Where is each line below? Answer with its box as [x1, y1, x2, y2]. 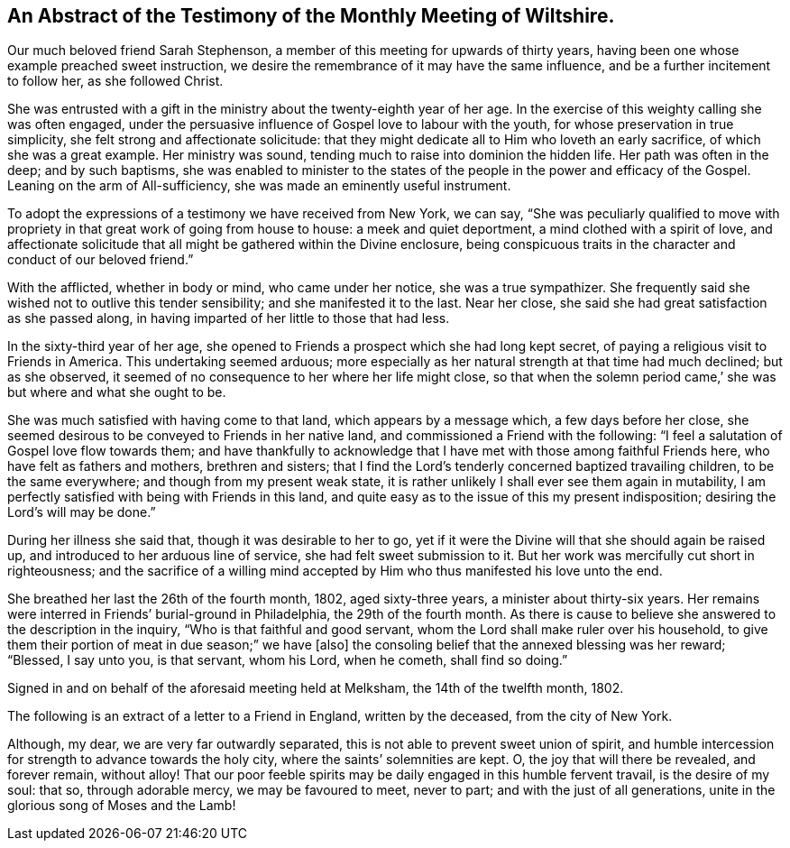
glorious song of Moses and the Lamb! [7, 797, 236, 814]
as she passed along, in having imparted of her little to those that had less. [7, 310, 450, 327]
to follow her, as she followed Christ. [7, 73, 224, 89]
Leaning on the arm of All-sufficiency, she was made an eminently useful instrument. [7, 178, 511, 194]
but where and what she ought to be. [7, 384, 226, 401]
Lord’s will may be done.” [7, 504, 156, 521]
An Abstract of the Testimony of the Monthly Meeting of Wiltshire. [7, 5, 615, 27]
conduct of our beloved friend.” [7, 252, 194, 268]
